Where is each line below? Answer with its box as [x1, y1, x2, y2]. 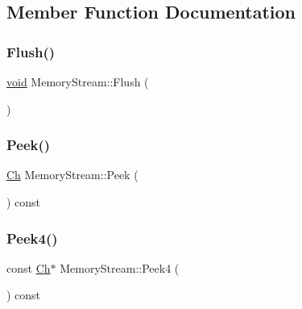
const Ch [6, 259, 51, 276]
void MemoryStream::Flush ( [6, 73, 149, 90]
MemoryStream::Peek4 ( [60, 259, 180, 276]
